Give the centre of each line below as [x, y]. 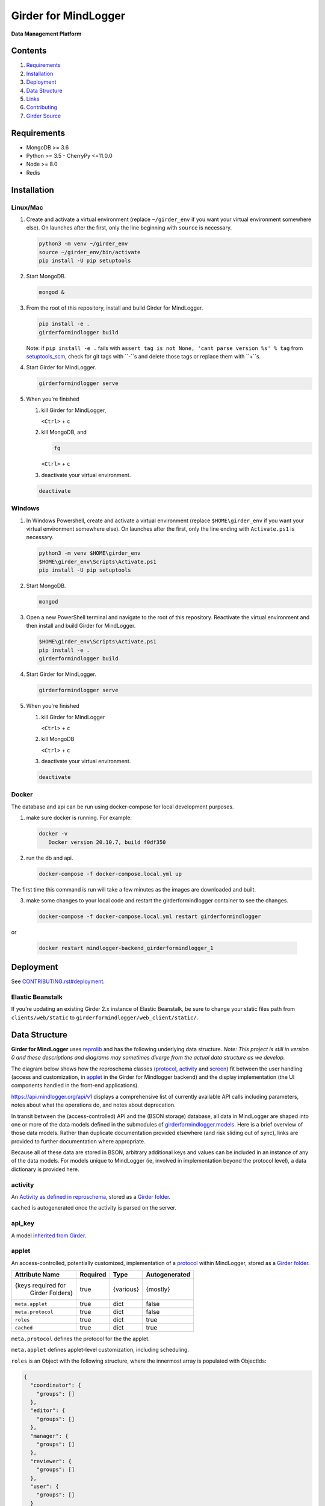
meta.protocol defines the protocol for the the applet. [80, 1339]
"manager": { [49, 1436]
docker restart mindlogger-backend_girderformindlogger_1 [126, 948]
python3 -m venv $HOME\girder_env [90, 553]
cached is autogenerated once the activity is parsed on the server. [94, 1208]
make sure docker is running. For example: [79, 818]
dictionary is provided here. [45, 1169]
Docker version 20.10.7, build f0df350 [107, 842]
